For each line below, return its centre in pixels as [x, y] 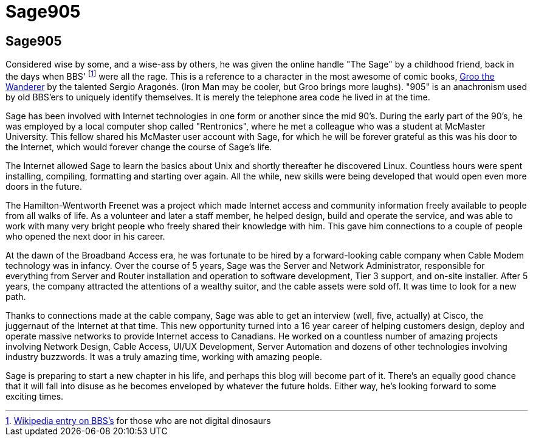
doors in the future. [44, 186]
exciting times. [35, 396]
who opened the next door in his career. [85, 236]
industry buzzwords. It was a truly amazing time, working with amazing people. [164, 356]
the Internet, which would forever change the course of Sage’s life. [139, 147]
